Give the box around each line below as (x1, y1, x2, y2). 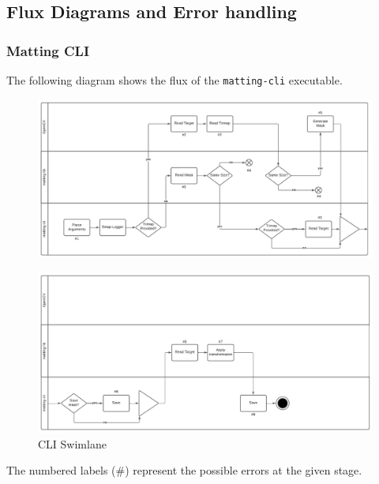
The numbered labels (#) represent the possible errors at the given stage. (6, 462, 362, 478)
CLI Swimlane (38, 435, 107, 452)
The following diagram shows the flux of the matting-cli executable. (6, 72, 343, 88)
